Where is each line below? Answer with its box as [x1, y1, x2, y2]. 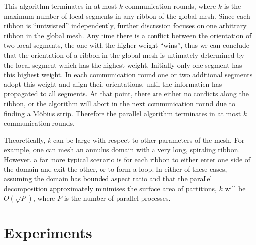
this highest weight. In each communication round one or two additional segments [4, 69, 253, 80]
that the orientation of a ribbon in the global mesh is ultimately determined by [4, 49, 244, 60]
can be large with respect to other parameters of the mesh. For [53, 134, 245, 145]
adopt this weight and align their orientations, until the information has [4, 79, 222, 89]
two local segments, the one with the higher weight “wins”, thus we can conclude [4, 40, 249, 50]
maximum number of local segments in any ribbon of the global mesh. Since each [4, 10, 250, 21]
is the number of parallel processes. [64, 193, 171, 203]
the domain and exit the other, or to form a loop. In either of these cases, [4, 163, 227, 174]
